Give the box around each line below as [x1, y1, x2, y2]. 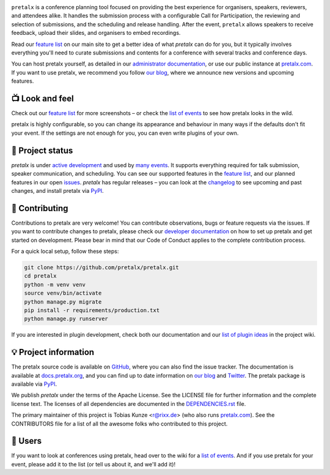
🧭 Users [11, 436, 42, 446]
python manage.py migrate [24, 298, 102, 305]
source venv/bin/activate [24, 290, 102, 297]
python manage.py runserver [24, 315, 108, 323]
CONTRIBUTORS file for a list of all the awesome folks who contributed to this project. [11, 420, 228, 427]
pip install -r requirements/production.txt [24, 307, 160, 313]
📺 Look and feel [11, 93, 74, 103]
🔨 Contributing [11, 203, 68, 214]
